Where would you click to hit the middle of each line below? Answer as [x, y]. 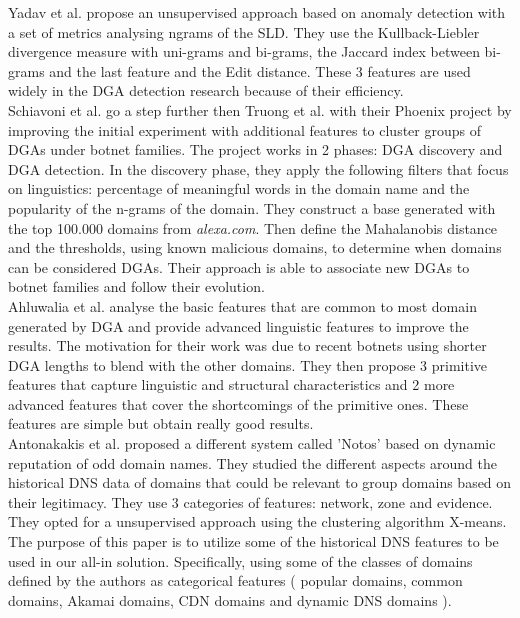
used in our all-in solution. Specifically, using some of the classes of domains [240, 560]
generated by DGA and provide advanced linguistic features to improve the [238, 325]
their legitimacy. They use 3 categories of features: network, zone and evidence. [250, 501]
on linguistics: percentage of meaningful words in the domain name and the [239, 188]
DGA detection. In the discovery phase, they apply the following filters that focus [258, 168]
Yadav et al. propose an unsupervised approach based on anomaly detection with [257, 12]
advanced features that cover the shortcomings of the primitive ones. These [238, 403]
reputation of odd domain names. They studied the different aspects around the [252, 462]
